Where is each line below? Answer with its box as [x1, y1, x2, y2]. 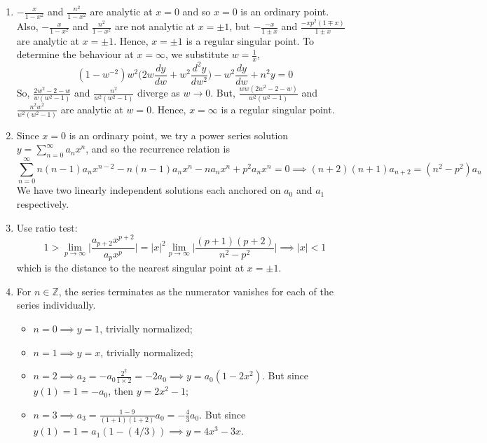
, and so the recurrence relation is [85, 141, 230, 156]
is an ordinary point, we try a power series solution [69, 127, 289, 142]
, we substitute [165, 47, 229, 62]
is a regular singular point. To [186, 33, 315, 48]
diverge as [137, 85, 180, 100]
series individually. [16, 297, 96, 312]
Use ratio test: [16, 220, 78, 234]
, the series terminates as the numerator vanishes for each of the [58, 283, 334, 298]
